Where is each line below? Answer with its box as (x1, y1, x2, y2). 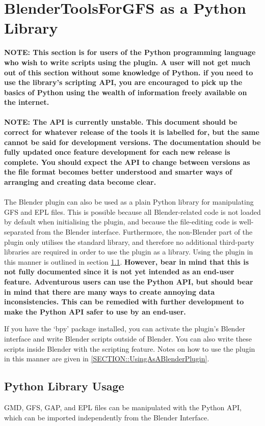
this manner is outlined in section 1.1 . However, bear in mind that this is (4, 256, 249, 267)
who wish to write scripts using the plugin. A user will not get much (4, 56, 251, 67)
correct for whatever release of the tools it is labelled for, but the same (4, 127, 259, 137)
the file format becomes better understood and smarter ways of (4, 166, 232, 177)
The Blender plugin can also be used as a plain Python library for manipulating (4, 196, 254, 207)
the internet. (4, 97, 49, 107)
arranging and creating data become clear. (4, 177, 156, 187)
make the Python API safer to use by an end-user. (4, 306, 186, 317)
